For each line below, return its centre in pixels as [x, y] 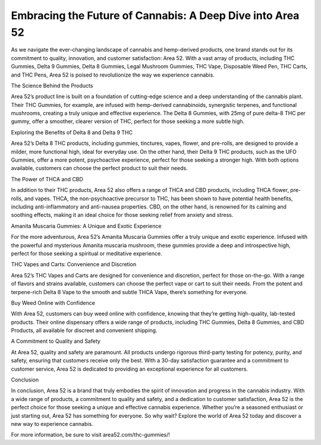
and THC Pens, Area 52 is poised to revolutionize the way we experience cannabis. [113, 75]
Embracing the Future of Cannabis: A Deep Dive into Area [155, 15]
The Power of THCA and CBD [47, 179]
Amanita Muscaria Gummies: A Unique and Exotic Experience [86, 226]
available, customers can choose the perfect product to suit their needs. [99, 168]
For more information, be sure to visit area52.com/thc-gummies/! [91, 435]
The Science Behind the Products [52, 86]
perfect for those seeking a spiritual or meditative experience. [87, 253]
